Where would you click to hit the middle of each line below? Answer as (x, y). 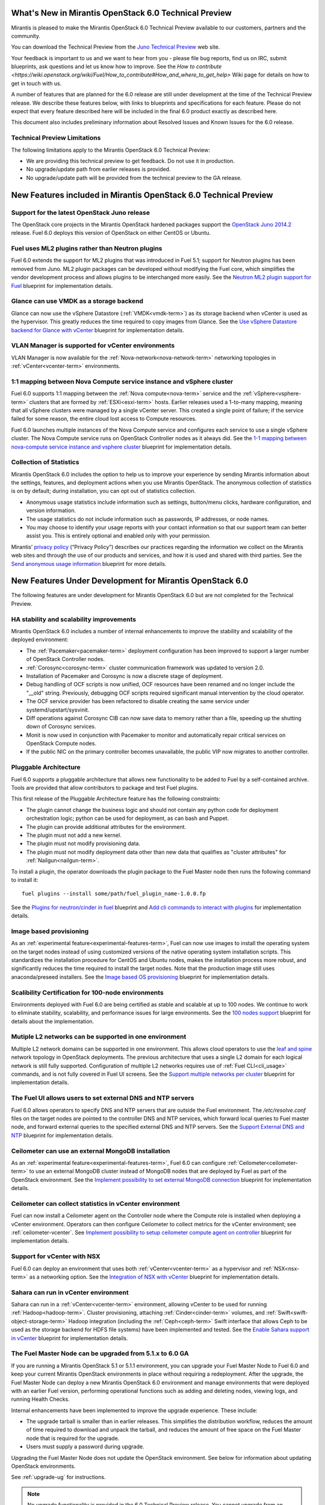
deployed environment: (40, 640)
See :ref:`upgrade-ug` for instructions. (58, 1477)
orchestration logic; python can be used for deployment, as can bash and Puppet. (128, 818)
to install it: (25, 880)
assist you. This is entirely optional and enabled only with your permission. (118, 536)
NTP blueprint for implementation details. (62, 1135)
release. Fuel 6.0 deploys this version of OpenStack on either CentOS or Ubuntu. (111, 233)
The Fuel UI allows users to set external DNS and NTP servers (103, 1098)
